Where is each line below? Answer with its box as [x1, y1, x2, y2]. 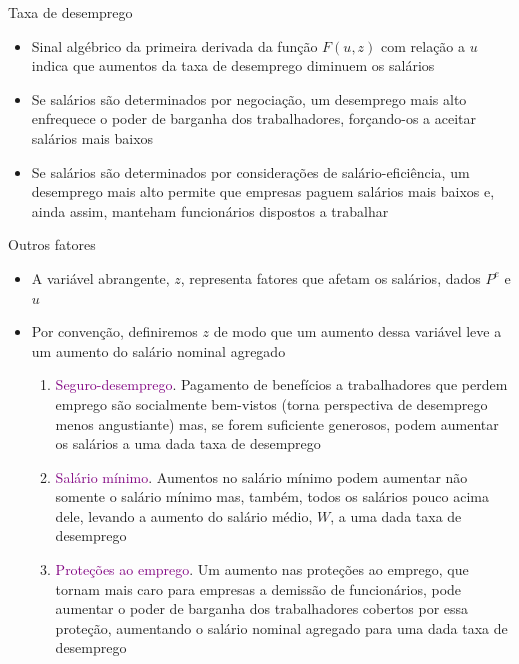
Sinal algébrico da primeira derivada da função [31, 35, 318, 56]
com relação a [381, 35, 466, 56]
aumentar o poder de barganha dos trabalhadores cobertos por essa [55, 598, 469, 619]
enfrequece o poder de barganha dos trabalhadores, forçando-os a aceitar [31, 108, 477, 129]
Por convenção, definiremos [31, 321, 198, 342]
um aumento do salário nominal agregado [31, 340, 286, 361]
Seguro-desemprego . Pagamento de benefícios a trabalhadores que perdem [55, 374, 508, 395]
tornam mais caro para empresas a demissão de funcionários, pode [55, 578, 462, 599]
